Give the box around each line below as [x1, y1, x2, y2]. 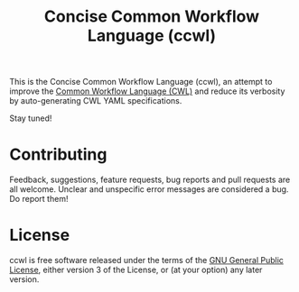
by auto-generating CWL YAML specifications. [9, 96, 182, 106]
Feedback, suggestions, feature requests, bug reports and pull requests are [9, 174, 291, 186]
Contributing [9, 144, 107, 165]
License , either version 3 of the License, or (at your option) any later [9, 264, 263, 276]
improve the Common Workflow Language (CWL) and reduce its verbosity [9, 86, 285, 96]
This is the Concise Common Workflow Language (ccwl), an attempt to [9, 77, 273, 87]
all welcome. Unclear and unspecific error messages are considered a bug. [9, 184, 289, 195]
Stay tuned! [9, 113, 52, 123]
